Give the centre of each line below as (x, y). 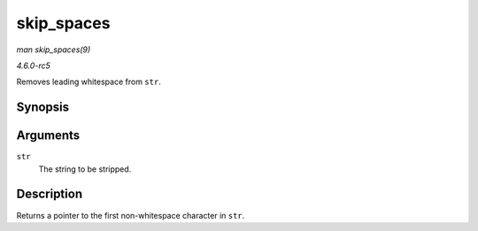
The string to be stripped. (85, 169)
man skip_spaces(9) (54, 50)
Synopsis (43, 108)
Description (50, 194)
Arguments (48, 136)
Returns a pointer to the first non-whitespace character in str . (131, 215)
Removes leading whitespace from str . (89, 82)
